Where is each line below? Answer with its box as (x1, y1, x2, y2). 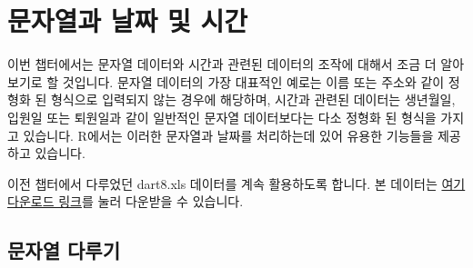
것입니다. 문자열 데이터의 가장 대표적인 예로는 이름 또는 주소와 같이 (62, 72, 445, 91)
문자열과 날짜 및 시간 (7, 2, 248, 39)
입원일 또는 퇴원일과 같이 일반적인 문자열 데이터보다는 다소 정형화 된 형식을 (7, 107, 437, 126)
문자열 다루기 (7, 236, 120, 264)
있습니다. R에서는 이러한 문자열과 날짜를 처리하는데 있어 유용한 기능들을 (23, 125, 434, 144)
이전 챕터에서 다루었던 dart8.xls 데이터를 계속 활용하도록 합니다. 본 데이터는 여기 (7, 174, 466, 193)
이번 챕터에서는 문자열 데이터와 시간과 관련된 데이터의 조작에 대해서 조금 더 (7, 55, 437, 74)
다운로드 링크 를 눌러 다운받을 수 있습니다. (7, 192, 244, 211)
